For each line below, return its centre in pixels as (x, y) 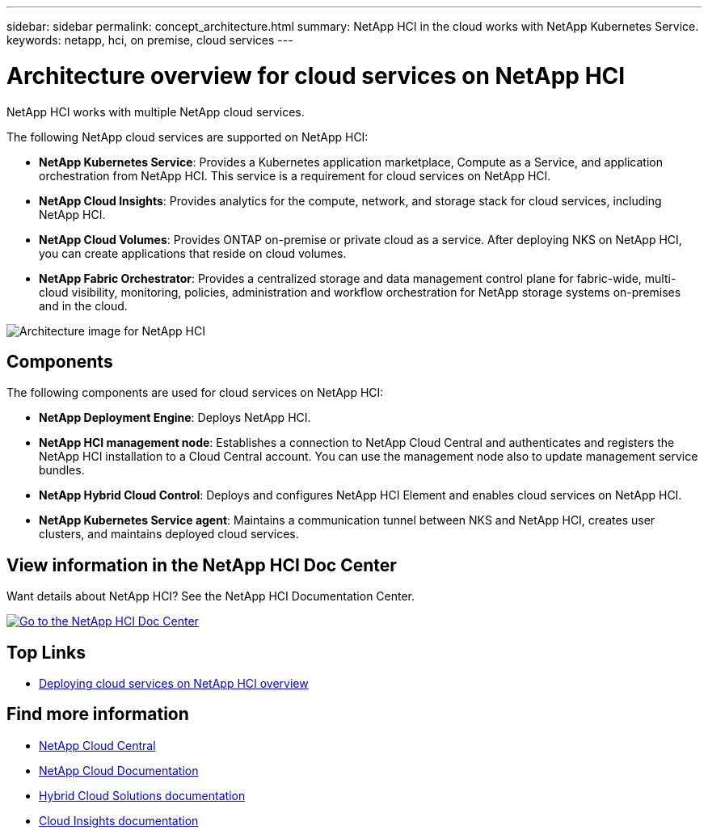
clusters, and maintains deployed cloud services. (169, 534)
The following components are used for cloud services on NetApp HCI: (195, 393)
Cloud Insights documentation (119, 820)
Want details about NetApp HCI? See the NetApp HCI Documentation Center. (211, 596)
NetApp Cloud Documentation (119, 770)
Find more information (98, 714)
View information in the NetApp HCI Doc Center (202, 565)
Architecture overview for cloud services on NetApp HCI (316, 76)
